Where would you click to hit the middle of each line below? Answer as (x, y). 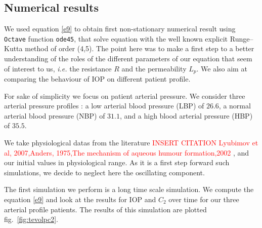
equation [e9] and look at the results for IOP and (80, 199)
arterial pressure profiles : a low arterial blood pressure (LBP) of (104, 106)
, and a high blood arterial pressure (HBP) (186, 115)
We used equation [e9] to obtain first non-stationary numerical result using (120, 29)
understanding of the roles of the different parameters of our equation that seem (128, 59)
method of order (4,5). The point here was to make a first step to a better (140, 48)
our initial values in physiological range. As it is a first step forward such (117, 162)
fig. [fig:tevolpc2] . (31, 219)
